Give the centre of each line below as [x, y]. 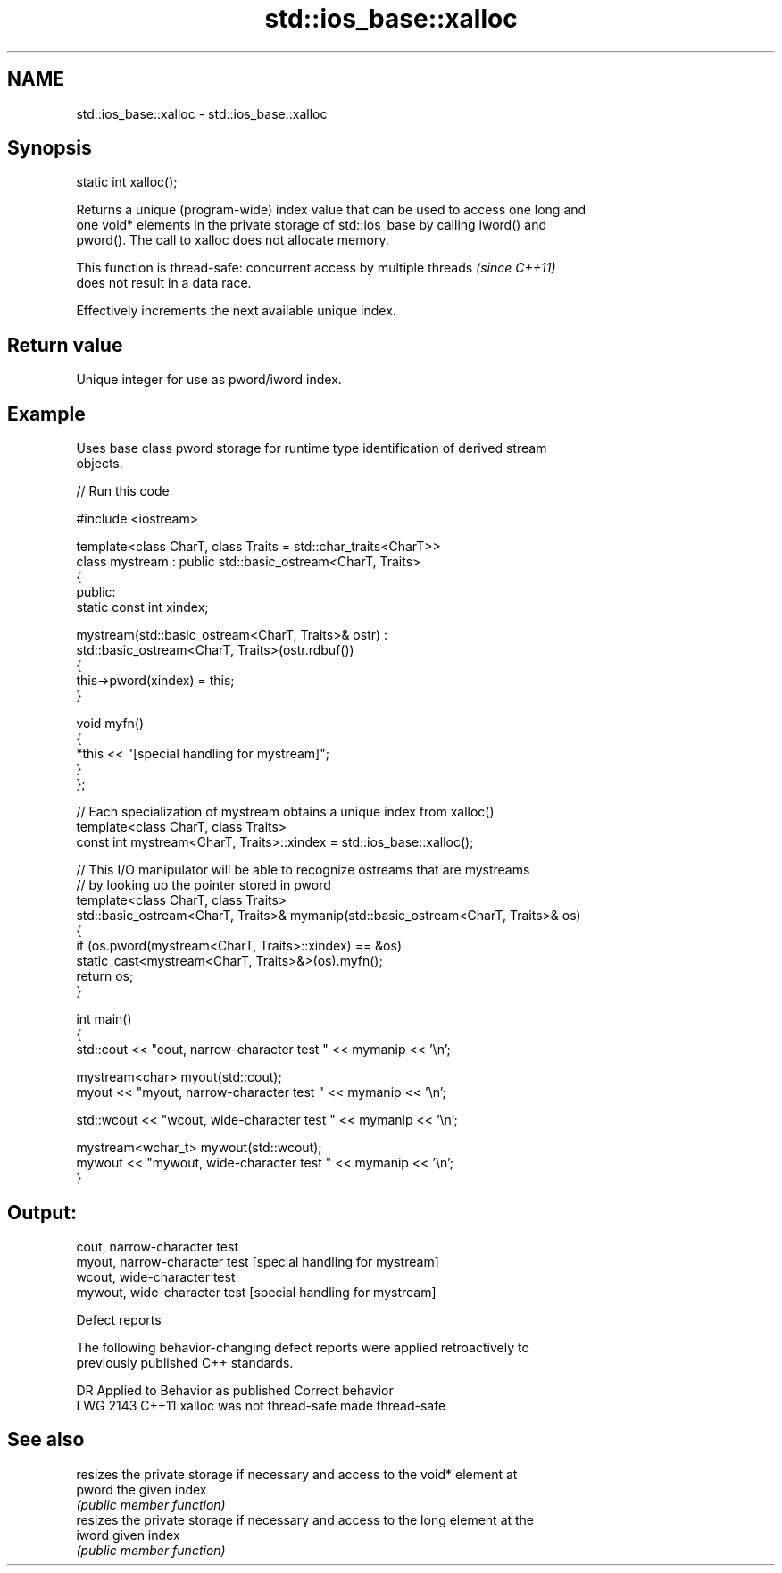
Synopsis [50, 148]
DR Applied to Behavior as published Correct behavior [235, 1390]
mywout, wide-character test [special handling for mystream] [256, 1292]
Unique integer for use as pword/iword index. [209, 380]
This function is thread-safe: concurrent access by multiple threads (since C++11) [316, 268]
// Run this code [123, 491]
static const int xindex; [142, 607]
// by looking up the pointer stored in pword [204, 885]
